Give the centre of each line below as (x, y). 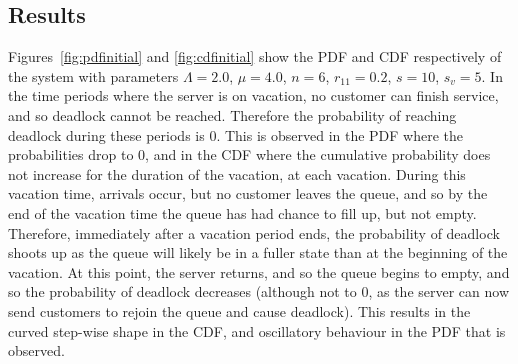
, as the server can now (439, 291)
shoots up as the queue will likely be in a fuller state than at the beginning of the (258, 252)
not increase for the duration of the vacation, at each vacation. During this (237, 173)
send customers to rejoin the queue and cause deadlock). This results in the (239, 310)
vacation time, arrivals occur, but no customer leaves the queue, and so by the (248, 193)
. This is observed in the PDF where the (340, 134)
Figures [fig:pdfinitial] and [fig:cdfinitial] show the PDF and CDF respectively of (255, 56)
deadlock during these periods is (106, 134)
